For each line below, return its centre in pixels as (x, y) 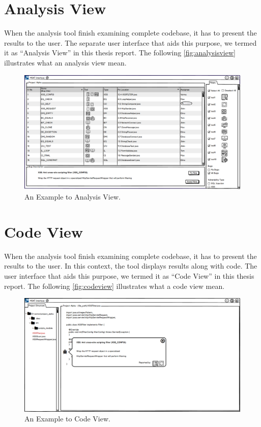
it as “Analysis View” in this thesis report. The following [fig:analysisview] (120, 53)
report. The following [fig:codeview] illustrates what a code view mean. (114, 286)
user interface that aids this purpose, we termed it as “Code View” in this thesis (129, 276)
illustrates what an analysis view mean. (65, 62)
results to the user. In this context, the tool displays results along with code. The (131, 266)
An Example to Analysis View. (72, 197)
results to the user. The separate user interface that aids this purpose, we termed (130, 42)
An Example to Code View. (67, 419)
